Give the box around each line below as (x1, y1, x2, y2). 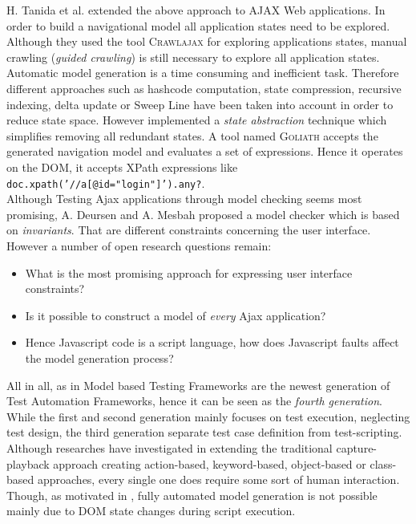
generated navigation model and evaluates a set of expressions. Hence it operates (6, 143, 403, 160)
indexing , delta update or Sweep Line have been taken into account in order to (6, 95, 394, 112)
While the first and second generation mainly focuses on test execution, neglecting (6, 408, 410, 424)
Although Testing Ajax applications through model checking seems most (6, 190, 362, 207)
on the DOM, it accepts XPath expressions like (6, 158, 238, 175)
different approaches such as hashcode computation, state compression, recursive (6, 79, 402, 96)
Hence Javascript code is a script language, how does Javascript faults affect (25, 334, 399, 351)
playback (6, 455, 50, 472)
